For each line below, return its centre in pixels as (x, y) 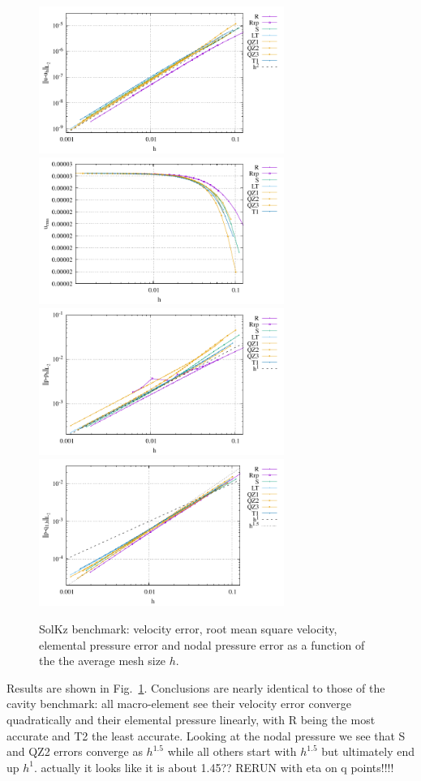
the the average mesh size (103, 661)
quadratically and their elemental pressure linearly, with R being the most (191, 719)
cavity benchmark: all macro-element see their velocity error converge (179, 704)
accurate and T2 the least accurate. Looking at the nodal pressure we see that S (206, 735)
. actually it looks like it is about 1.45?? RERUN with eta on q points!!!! (214, 767)
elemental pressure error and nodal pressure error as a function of (202, 644)
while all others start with (232, 751)
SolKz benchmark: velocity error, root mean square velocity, (188, 629)
